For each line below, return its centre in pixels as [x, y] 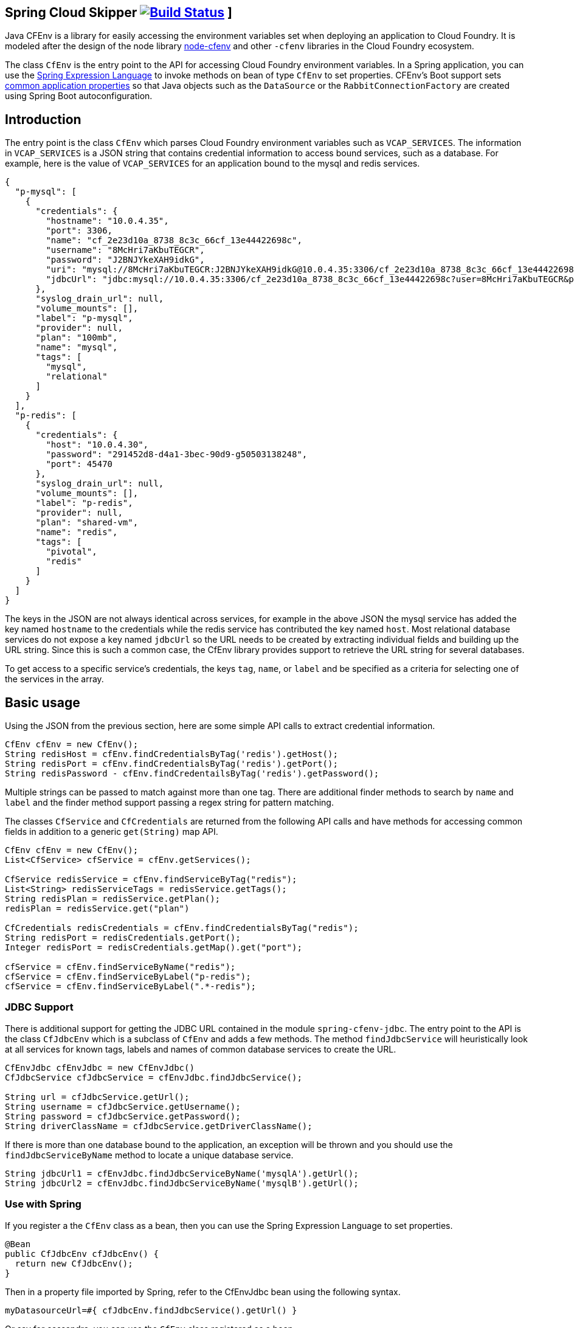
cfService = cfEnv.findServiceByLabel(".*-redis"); [131, 987]
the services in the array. [54, 679]
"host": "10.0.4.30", [97, 445]
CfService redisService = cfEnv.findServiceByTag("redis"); [151, 880]
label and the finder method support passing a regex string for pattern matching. [169, 803]
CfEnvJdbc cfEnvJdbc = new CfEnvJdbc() [100, 1067]
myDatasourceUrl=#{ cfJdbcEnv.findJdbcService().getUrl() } [151, 1310]
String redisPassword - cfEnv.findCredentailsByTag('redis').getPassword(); [192, 774]
